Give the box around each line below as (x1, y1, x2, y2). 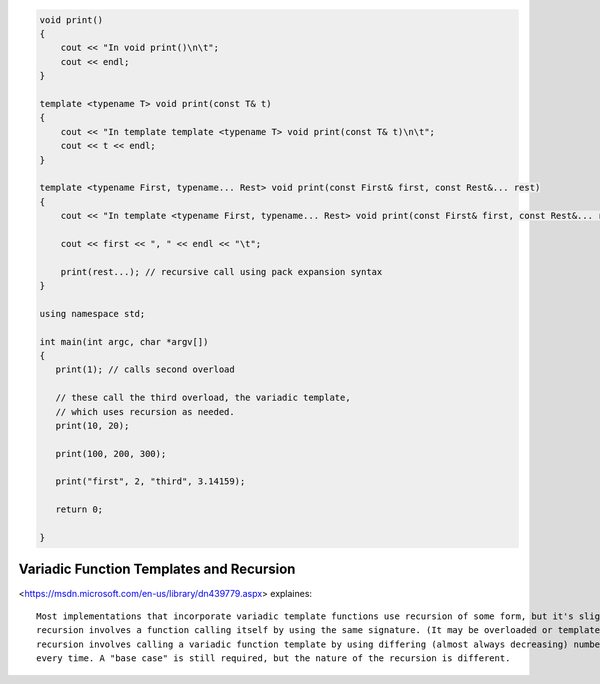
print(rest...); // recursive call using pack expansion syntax (60, 266, 383, 277)
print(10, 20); (55, 420, 130, 431)
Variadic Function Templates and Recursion (18, 561, 296, 578)
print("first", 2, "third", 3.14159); (55, 476, 246, 487)
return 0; (55, 504, 104, 515)
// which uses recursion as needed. (55, 406, 235, 417)
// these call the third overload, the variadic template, (55, 392, 351, 404)
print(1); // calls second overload (55, 364, 235, 375)
